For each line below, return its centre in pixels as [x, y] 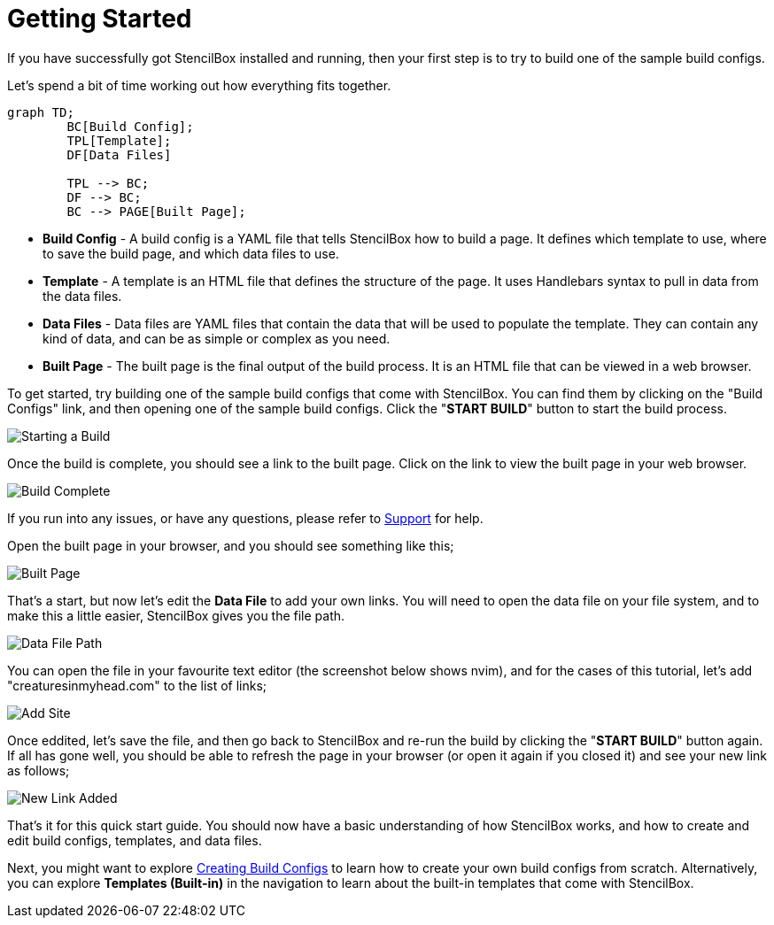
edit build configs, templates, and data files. [135, 840]
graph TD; [41, 112]
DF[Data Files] [119, 154]
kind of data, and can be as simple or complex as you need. [217, 338]
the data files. [82, 296]
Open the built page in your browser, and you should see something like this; [231, 545]
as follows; [39, 770]
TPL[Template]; [119, 140]
